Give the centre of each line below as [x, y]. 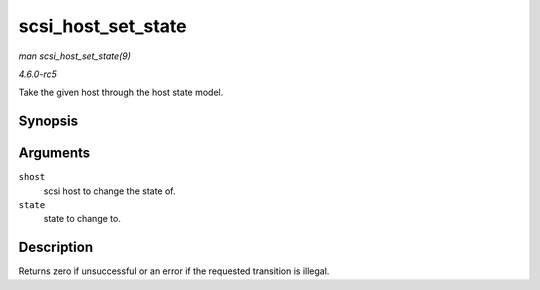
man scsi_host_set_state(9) [75, 56]
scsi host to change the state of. [109, 191]
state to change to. [82, 219]
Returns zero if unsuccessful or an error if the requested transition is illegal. [174, 271]
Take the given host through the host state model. [121, 92]
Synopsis [48, 121]
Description [56, 247]
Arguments [54, 153]
